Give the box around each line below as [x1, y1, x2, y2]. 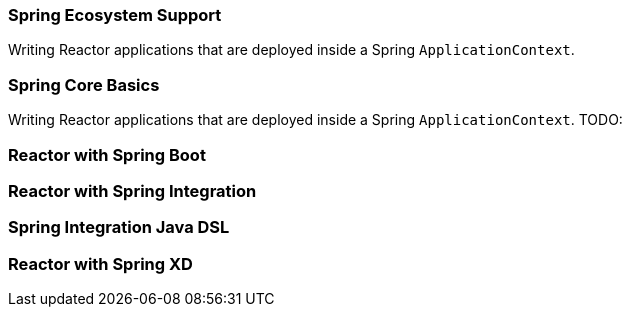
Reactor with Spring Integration [8, 180, 257, 201]
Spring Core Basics [8, 74, 160, 95]
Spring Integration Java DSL [8, 217, 230, 238]
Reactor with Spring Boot [8, 144, 206, 165]
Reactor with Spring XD [8, 253, 193, 274]
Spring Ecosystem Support [8, 5, 222, 25]
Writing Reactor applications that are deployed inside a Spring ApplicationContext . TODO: [8, 111, 623, 129]
